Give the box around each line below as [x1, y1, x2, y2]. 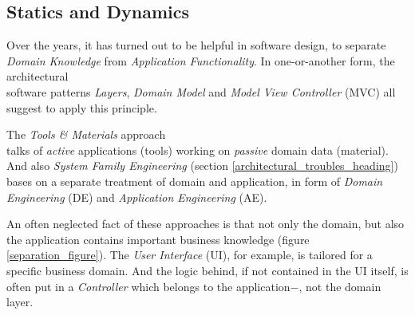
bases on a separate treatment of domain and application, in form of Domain [6, 172, 383, 189]
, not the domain [298, 278, 381, 294]
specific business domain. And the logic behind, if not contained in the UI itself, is [6, 262, 409, 278]
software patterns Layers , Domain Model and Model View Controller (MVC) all [6, 83, 396, 100]
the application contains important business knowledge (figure [6, 230, 310, 247]
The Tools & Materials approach [6, 126, 166, 143]
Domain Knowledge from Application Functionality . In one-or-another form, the [6, 52, 395, 69]
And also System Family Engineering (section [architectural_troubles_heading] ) [6, 157, 398, 174]
